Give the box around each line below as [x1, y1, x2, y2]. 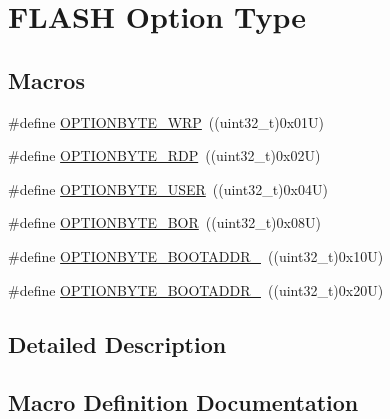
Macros [8, 64, 85, 95]
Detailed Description [8, 328, 227, 359]
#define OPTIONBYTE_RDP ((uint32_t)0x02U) [8, 145, 321, 166]
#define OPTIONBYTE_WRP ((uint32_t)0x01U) [8, 111, 325, 132]
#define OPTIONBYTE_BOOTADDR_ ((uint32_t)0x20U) [8, 279, 384, 300]
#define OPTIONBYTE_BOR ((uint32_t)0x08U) [8, 212, 321, 233]
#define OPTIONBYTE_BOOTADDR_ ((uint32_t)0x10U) [8, 245, 384, 266]
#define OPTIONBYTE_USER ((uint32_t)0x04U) [8, 178, 328, 199]
